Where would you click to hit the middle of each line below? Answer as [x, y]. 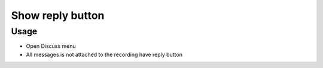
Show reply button [58, 15]
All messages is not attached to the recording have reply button [104, 54]
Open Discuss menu [51, 46]
